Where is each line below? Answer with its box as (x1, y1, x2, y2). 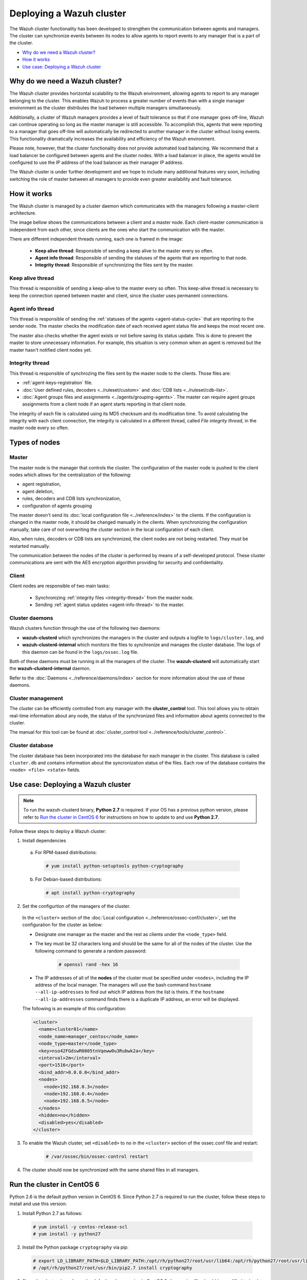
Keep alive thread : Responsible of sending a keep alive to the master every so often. (35, 247, 214, 253)
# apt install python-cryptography (46, 890, 135, 895)
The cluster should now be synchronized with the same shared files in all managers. (22, 1166, 200, 1172)
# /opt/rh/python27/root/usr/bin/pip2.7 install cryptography (33, 1265, 192, 1271)
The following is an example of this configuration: (22, 1006, 126, 1012)
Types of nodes (9, 438, 60, 447)
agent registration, (22, 481, 61, 487)
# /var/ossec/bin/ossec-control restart (46, 1154, 148, 1159)
